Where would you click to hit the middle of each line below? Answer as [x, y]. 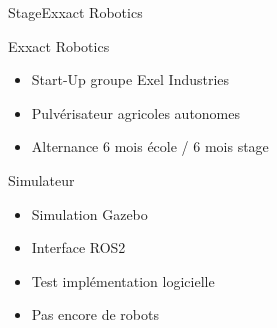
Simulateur [41, 179]
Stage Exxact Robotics [75, 12]
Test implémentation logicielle [123, 280]
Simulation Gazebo [89, 213]
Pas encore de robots [95, 314]
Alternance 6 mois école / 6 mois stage [150, 146]
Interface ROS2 [78, 247]
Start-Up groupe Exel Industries [130, 79]
